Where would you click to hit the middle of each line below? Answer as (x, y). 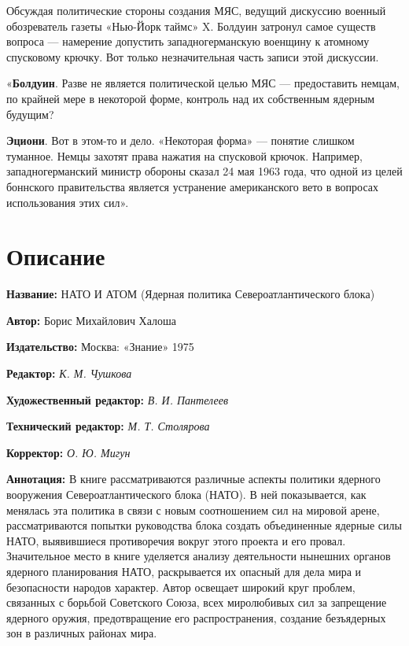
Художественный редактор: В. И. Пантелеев (117, 399)
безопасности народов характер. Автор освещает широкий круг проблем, (181, 587)
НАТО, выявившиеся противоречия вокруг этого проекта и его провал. (176, 540)
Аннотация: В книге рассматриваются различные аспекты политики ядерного (193, 479)
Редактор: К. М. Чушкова (69, 373)
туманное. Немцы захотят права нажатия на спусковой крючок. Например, (184, 155)
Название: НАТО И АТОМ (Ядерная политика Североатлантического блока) (191, 294)
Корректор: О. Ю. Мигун (68, 452)
